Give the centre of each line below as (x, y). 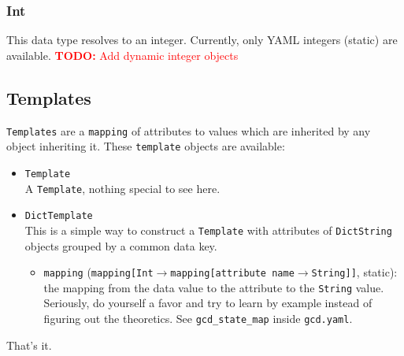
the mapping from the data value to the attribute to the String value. (214, 287)
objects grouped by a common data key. (121, 245)
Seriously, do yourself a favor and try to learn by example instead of (208, 303)
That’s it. (29, 345)
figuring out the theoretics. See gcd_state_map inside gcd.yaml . (198, 319)
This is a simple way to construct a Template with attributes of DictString (208, 230)
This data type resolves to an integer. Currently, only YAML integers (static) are (202, 40)
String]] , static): (354, 272)
